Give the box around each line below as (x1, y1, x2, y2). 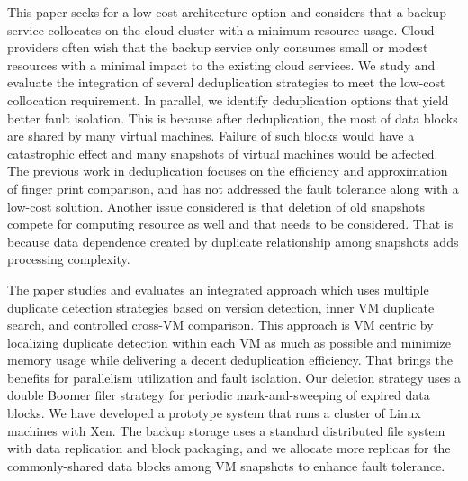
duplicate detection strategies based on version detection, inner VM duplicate (7, 297, 435, 316)
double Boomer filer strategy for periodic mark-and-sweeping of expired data (7, 386, 430, 404)
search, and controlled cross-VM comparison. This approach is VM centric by (7, 315, 434, 334)
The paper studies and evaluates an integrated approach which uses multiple (7, 279, 429, 298)
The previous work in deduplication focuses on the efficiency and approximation (7, 161, 448, 180)
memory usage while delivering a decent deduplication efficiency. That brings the (7, 350, 453, 369)
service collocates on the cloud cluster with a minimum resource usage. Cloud (7, 20, 435, 39)
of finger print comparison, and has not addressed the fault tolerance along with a (7, 178, 459, 197)
